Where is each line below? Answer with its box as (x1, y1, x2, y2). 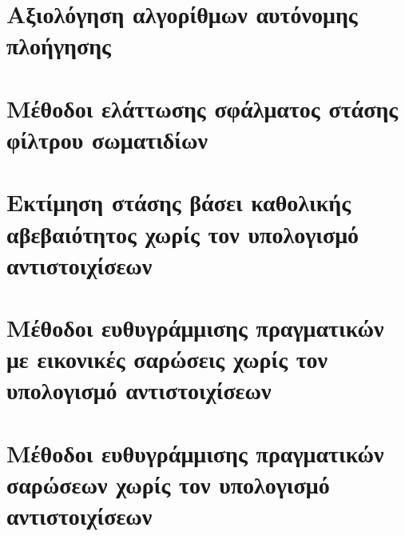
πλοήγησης (6, 29, 111, 62)
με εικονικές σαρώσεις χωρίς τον (6, 342, 328, 375)
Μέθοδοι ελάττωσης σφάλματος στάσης (6, 91, 399, 124)
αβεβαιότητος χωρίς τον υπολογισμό (6, 217, 359, 250)
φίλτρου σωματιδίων (6, 122, 208, 155)
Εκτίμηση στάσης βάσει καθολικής (6, 186, 351, 218)
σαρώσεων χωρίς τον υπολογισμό (6, 468, 330, 500)
